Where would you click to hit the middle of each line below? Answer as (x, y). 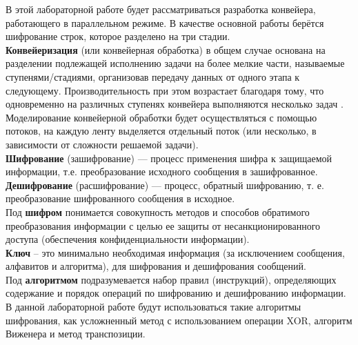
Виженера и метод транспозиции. (76, 334)
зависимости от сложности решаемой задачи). (102, 144)
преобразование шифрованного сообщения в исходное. (120, 198)
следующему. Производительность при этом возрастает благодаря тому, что (165, 90)
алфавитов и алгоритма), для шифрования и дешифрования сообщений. (156, 266)
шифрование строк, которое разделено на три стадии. (118, 36)
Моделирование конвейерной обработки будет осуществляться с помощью (161, 117)
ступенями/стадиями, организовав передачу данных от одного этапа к (153, 76)
